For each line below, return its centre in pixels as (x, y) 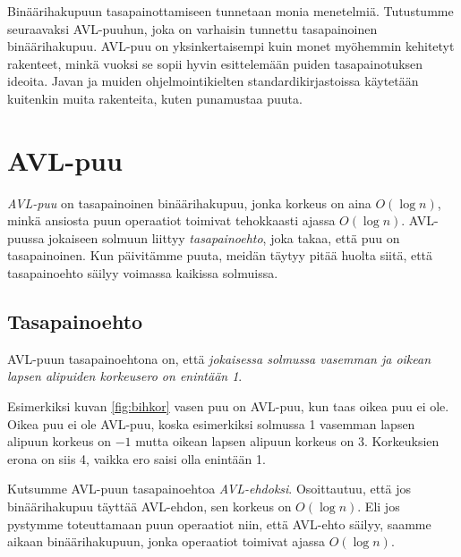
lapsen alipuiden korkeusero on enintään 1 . (125, 376)
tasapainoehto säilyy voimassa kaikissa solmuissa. (143, 273)
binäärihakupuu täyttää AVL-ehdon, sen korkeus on (149, 506)
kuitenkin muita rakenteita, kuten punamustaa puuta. (155, 98)
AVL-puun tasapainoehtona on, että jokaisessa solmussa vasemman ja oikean (219, 358)
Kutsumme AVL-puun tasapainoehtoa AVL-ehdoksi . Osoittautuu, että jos (209, 489)
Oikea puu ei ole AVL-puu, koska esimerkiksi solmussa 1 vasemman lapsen (211, 423)
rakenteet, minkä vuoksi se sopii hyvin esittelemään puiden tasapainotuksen (215, 63)
